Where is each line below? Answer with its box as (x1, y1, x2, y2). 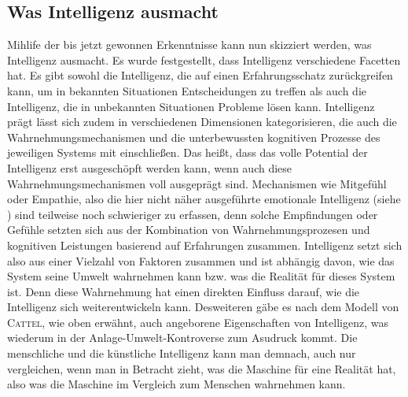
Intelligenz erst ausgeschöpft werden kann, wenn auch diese (7, 159, 292, 176)
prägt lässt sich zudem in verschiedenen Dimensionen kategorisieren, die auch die (7, 113, 397, 130)
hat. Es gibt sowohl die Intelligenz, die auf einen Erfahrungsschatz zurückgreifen (7, 67, 393, 83)
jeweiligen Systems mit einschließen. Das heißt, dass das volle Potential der (7, 144, 368, 161)
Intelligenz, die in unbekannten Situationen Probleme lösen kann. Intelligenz (7, 98, 375, 114)
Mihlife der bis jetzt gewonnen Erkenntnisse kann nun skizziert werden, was (7, 36, 372, 53)
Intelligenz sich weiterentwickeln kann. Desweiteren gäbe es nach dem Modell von (7, 299, 399, 315)
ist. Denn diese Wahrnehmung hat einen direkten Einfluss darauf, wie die (7, 283, 360, 299)
